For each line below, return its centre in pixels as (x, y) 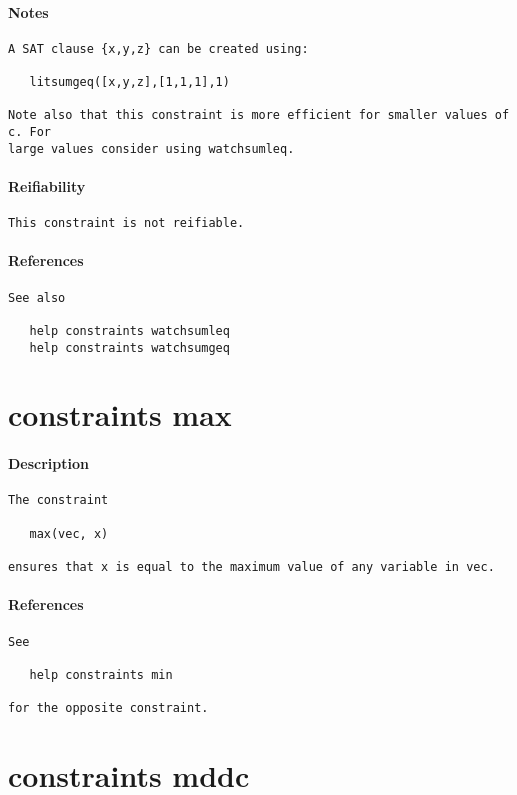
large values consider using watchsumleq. (151, 148)
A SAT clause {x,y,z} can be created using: (158, 48)
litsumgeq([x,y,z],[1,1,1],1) (129, 82)
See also (37, 297)
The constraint (58, 500)
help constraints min (101, 674)
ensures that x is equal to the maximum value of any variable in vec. (251, 567)
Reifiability (47, 185)
